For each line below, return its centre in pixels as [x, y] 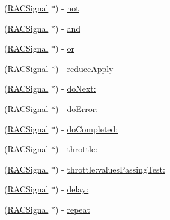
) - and [68, 28]
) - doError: [77, 108]
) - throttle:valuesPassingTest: [110, 169]
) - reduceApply [84, 68]
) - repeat [73, 209]
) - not [67, 8]
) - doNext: [76, 88]
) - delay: [72, 189]
